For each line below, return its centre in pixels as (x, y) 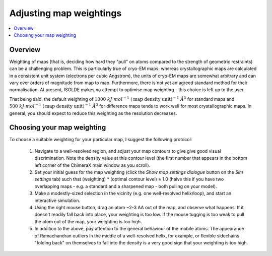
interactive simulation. (57, 200)
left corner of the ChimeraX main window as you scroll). (92, 165)
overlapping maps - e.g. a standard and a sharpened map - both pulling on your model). (126, 186)
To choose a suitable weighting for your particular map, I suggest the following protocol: (101, 140)
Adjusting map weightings (65, 13)
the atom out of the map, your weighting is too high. (88, 221)
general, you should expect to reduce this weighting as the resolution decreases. (93, 113)
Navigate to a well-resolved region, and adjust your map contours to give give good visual (128, 151)
